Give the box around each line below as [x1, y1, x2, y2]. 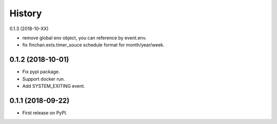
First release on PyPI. [22, 110, 68, 116]
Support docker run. [22, 76, 65, 82]
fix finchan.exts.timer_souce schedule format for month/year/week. [22, 42, 165, 48]
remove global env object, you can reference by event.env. [22, 35, 147, 41]
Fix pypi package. [22, 69, 60, 75]
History [9, 8, 42, 19]
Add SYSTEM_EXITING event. [22, 83, 86, 89]
